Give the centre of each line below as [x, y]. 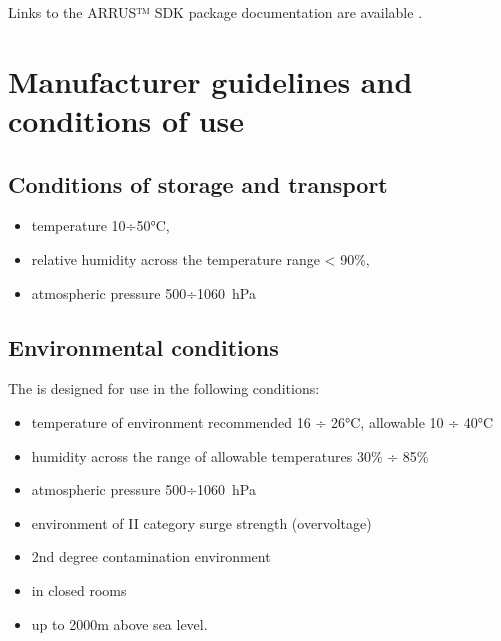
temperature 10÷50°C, [100, 225]
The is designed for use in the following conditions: [164, 388]
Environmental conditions [143, 346]
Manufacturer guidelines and [210, 80]
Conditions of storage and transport [198, 183]
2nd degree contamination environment [151, 556]
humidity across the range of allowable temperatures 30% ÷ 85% [230, 455]
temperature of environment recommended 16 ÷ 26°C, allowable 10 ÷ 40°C [262, 421]
